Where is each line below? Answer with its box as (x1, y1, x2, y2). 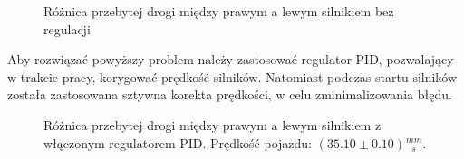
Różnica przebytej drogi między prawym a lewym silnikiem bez (43, 2, 394, 20)
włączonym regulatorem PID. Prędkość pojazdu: (43, 133, 312, 152)
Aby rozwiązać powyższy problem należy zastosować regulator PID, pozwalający (7, 50, 454, 69)
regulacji (43, 19, 91, 38)
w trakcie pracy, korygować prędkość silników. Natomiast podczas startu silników (7, 67, 458, 86)
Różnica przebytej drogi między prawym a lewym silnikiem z (43, 115, 382, 134)
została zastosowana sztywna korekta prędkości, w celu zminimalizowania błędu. (7, 85, 452, 104)
